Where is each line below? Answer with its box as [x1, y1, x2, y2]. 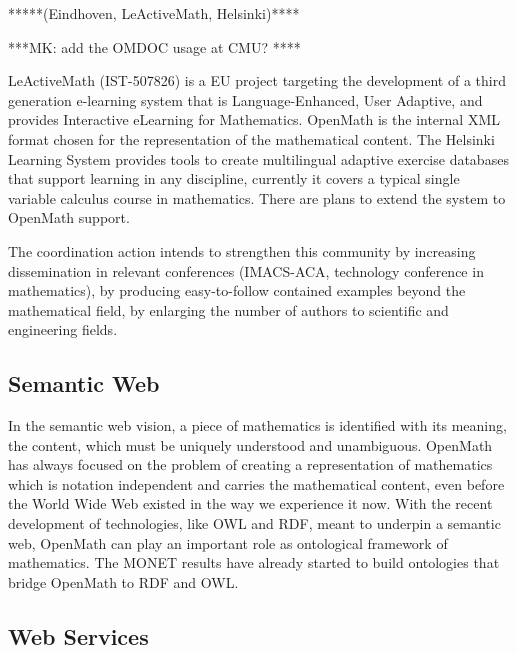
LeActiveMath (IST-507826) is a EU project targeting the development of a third [8, 70, 506, 91]
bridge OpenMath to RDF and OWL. [8, 571, 239, 592]
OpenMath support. [8, 207, 130, 228]
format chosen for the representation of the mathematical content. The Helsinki [8, 128, 495, 149]
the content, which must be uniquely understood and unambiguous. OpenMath [8, 434, 493, 455]
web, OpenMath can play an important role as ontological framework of [8, 532, 448, 553]
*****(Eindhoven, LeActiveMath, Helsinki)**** [8, 3, 300, 23]
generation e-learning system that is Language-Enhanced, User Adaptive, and [8, 89, 483, 110]
